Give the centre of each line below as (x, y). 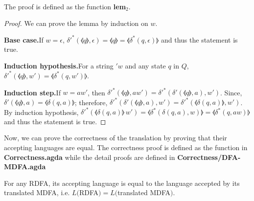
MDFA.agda (25, 167)
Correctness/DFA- (209, 157)
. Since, (231, 92)
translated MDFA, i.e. (37, 192)
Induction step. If (32, 92)
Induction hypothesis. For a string (59, 65)
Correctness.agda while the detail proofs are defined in (90, 157)
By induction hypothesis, (41, 112)
